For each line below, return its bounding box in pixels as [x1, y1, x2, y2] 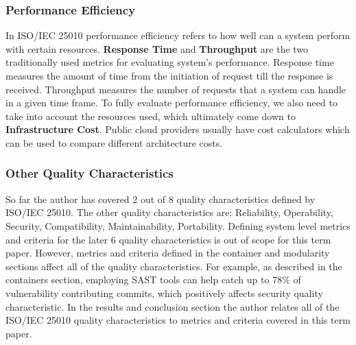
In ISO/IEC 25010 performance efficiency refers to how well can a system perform [5, 28, 351, 43]
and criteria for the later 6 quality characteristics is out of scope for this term [5, 232, 331, 246]
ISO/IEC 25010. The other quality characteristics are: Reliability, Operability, [5, 205, 333, 219]
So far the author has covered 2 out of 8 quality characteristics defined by [5, 191, 316, 206]
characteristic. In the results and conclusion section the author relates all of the [5, 299, 340, 313]
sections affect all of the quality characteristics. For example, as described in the [5, 259, 342, 273]
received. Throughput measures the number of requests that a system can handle [5, 82, 346, 96]
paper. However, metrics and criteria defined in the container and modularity [5, 246, 330, 260]
